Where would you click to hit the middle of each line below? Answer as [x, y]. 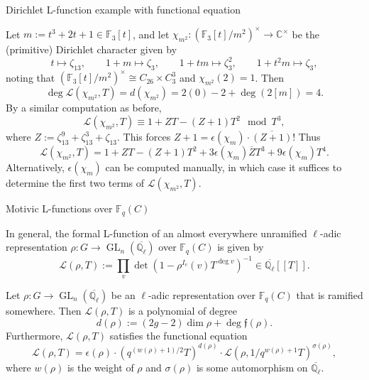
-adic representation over [202, 295]
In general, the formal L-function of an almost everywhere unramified [156, 233]
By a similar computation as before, [84, 108]
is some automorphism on [252, 367]
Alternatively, [35, 167]
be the [305, 34]
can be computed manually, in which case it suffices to [224, 167]
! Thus [307, 137]
